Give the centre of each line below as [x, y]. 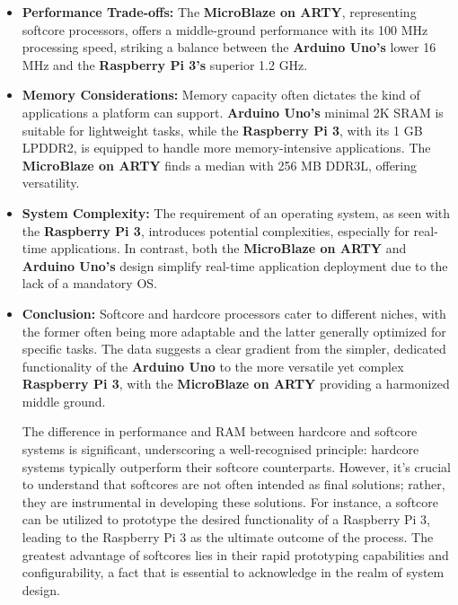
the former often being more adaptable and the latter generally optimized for [234, 331]
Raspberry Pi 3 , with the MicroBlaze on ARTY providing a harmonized [236, 384]
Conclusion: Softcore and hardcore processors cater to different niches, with [234, 313]
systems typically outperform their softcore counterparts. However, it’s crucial [236, 466]
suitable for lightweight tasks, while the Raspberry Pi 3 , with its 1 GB [222, 130]
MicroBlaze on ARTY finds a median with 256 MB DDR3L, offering [220, 165]
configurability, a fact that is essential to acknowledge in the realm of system [233, 572]
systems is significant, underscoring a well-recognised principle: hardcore [220, 449]
